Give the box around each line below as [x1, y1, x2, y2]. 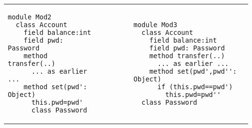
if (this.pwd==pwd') [157, 83, 233, 91]
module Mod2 [8, 13, 52, 21]
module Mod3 [133, 21, 177, 29]
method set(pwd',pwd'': [149, 67, 237, 75]
